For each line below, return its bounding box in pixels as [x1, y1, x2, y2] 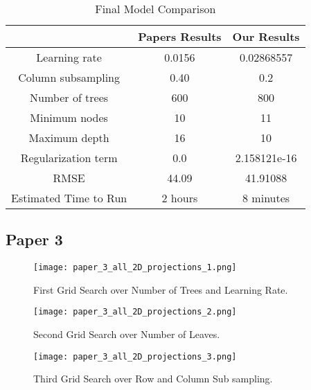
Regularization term [20, 150, 118, 166]
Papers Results [138, 28, 222, 44]
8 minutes [242, 190, 290, 206]
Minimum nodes [30, 109, 108, 125]
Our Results [232, 28, 300, 44]
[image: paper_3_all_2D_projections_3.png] [33, 351, 237, 362]
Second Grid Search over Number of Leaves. [33, 327, 220, 342]
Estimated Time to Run [11, 190, 127, 206]
